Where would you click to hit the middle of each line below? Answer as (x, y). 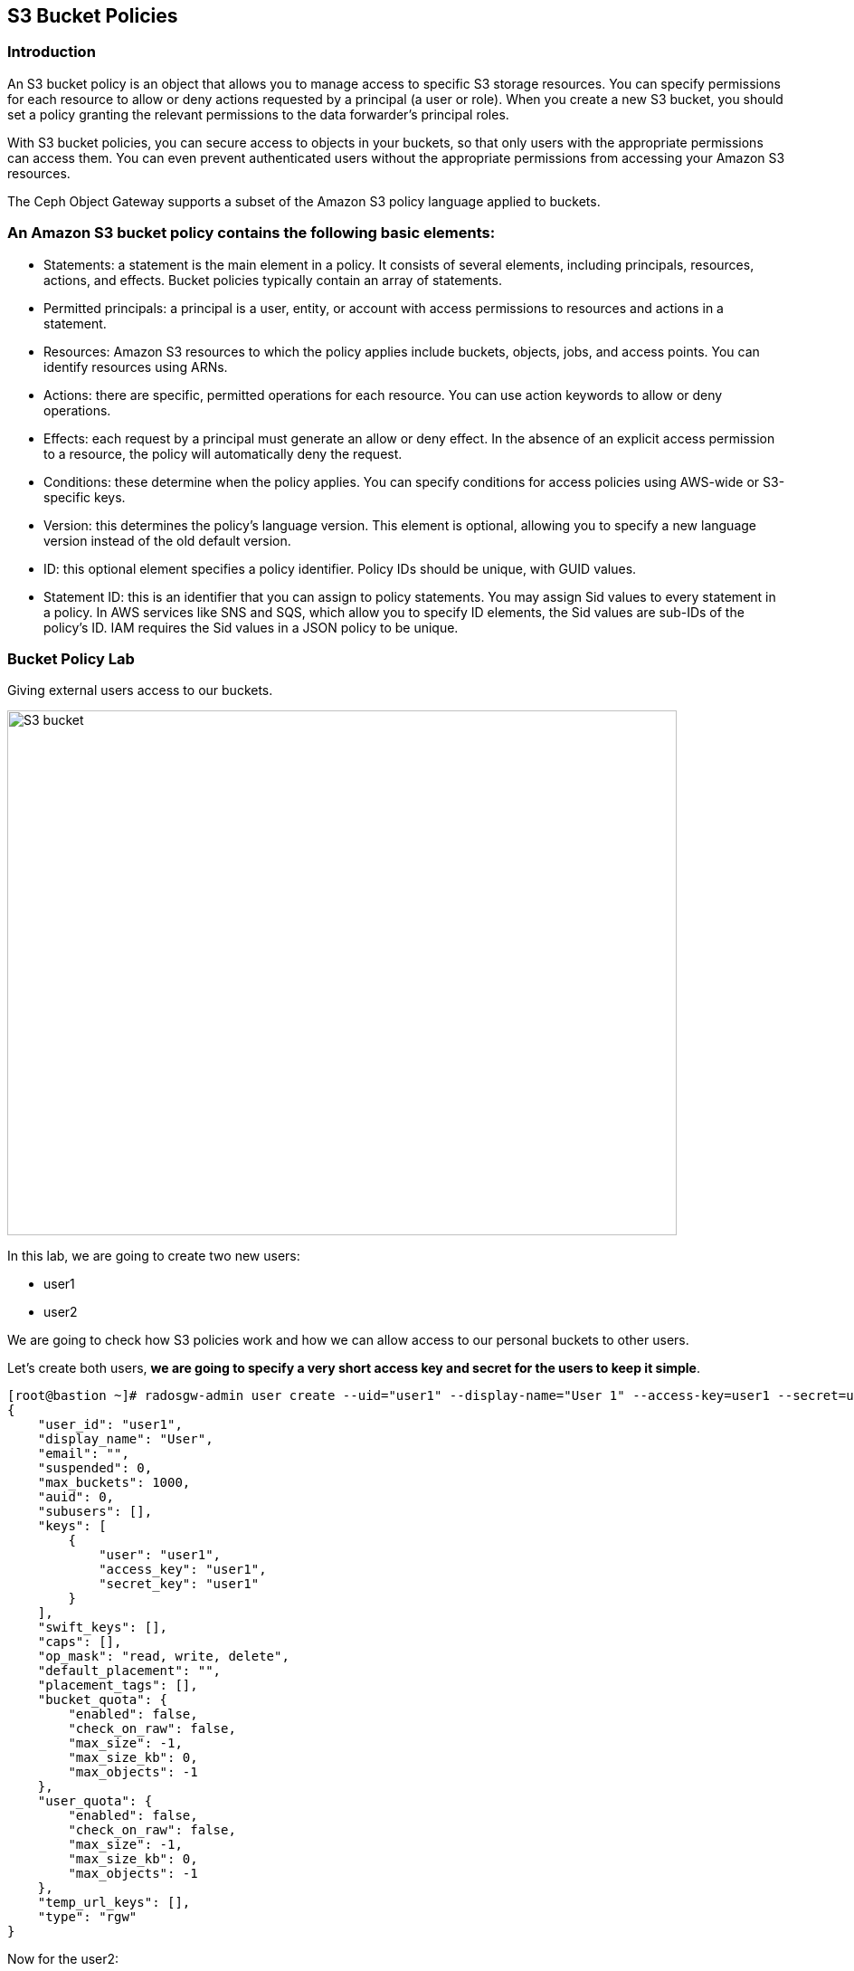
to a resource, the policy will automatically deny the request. (223, 453)
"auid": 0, (76, 1497)
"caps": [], (80, 1642)
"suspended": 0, (95, 1468)
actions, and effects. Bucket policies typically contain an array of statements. (273, 280)
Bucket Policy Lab (71, 658)
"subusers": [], (95, 1512)
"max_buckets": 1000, (114, 1483)
